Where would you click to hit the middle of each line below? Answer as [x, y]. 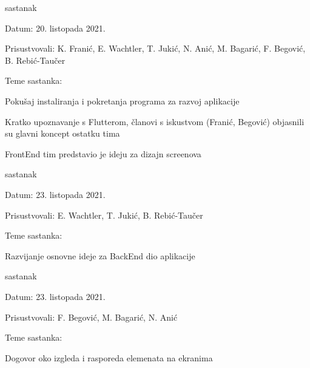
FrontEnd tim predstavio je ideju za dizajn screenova [103, 153]
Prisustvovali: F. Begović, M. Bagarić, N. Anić [91, 317]
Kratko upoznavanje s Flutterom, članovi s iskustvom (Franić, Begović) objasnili [155, 121]
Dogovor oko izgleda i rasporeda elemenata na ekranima [109, 357]
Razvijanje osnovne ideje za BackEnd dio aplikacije [100, 255]
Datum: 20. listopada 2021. [55, 28]
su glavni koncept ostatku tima [62, 133]
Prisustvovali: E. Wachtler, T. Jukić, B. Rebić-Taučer [104, 215]
